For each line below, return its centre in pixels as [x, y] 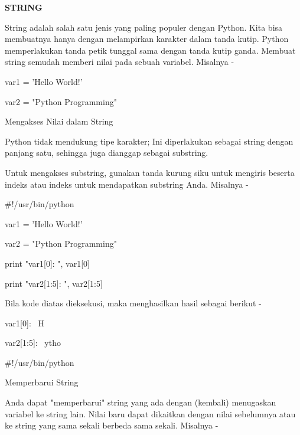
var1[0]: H [25, 323]
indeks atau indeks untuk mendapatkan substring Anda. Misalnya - [127, 184]
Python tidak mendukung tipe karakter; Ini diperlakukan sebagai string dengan [149, 141]
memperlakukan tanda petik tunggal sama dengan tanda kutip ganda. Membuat [150, 50]
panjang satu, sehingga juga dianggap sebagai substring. [107, 153]
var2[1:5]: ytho [33, 343]
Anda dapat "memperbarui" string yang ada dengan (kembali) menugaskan [141, 402]
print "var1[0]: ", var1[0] [48, 263]
